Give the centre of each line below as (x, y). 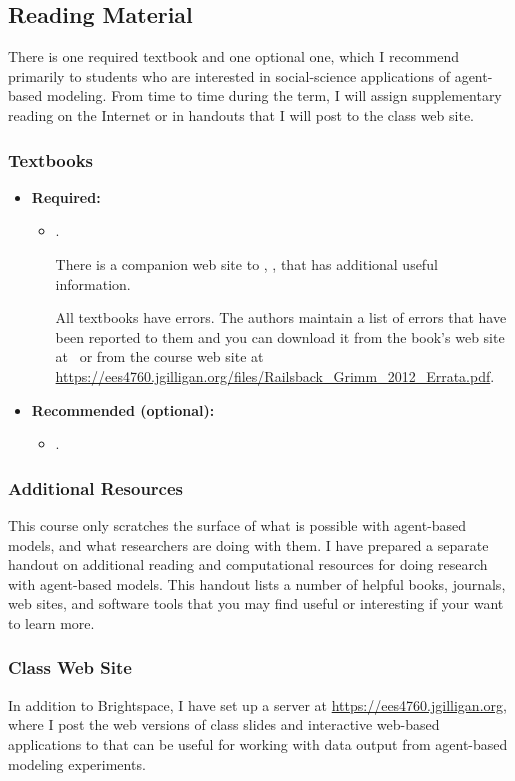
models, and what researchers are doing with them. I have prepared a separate (248, 544)
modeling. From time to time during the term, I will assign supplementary (274, 95)
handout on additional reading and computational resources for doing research (248, 564)
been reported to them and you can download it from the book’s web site (280, 336)
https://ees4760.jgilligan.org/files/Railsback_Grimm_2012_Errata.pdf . (275, 375)
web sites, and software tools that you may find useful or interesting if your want (256, 603)
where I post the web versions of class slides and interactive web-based (224, 724)
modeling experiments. (77, 763)
